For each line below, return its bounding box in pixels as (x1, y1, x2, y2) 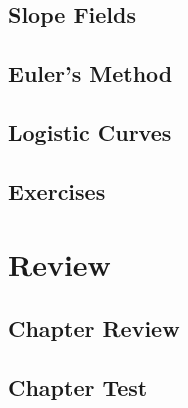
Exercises (8, 175, 106, 206)
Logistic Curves (8, 116, 172, 147)
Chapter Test (8, 371, 148, 402)
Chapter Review (8, 312, 180, 343)
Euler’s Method (8, 58, 173, 89)
